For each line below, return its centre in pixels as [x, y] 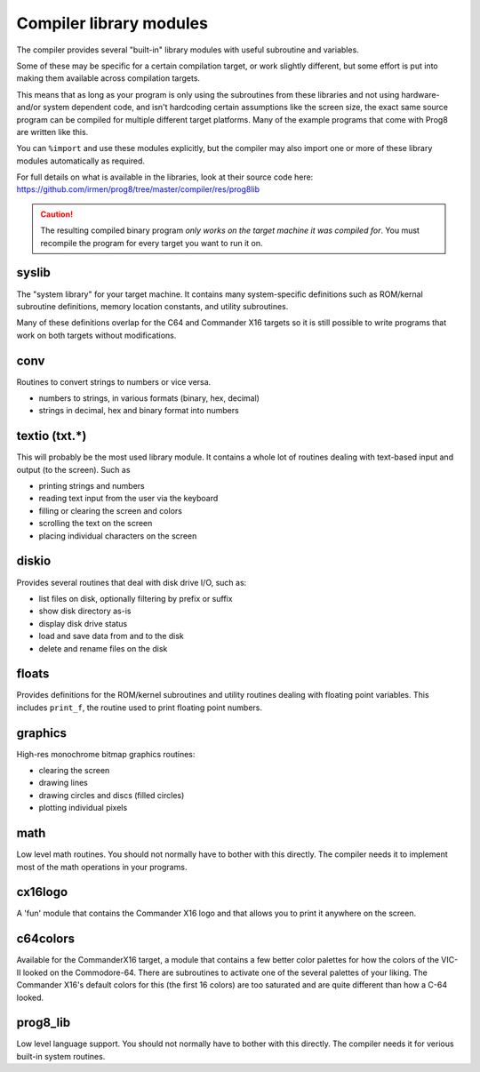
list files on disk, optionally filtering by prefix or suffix [136, 598]
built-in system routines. [61, 1056]
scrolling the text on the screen [96, 524]
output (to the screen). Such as [73, 469]
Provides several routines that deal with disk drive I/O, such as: [132, 582]
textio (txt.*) [52, 436]
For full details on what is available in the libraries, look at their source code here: [165, 177]
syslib [33, 272]
